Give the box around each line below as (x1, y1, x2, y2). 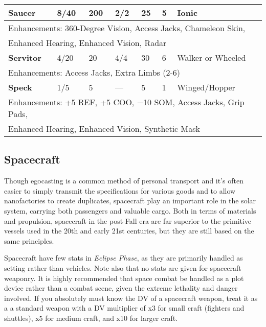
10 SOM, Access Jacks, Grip (143, 96, 245, 108)
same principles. (4, 235, 54, 246)
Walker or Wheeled (177, 52, 246, 63)
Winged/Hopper (177, 81, 235, 93)
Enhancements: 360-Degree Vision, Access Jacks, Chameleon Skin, (8, 22, 246, 34)
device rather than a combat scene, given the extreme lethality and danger (4, 283, 238, 293)
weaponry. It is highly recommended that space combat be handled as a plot (4, 272, 244, 283)
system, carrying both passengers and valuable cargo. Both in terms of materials (4, 205, 256, 216)
